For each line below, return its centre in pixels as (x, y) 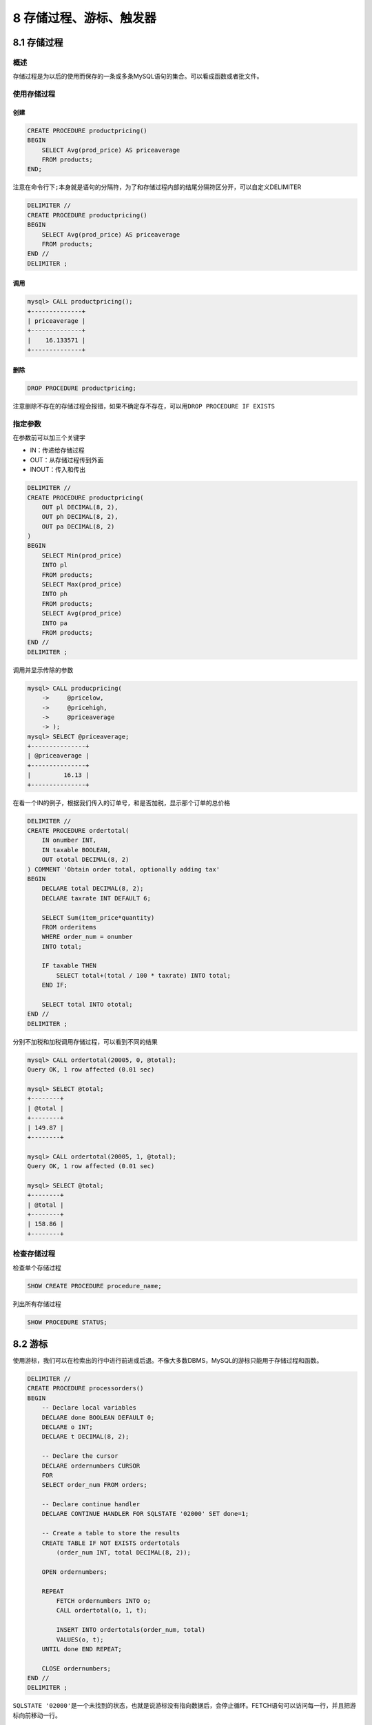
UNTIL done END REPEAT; (82, 1649)
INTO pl (55, 565)
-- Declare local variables (89, 1408)
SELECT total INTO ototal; (87, 1005)
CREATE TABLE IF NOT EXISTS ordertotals (111, 1543)
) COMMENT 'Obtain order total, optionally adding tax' (124, 869)
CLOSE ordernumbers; (76, 1668)
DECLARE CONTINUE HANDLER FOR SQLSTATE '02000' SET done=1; (145, 1514)
